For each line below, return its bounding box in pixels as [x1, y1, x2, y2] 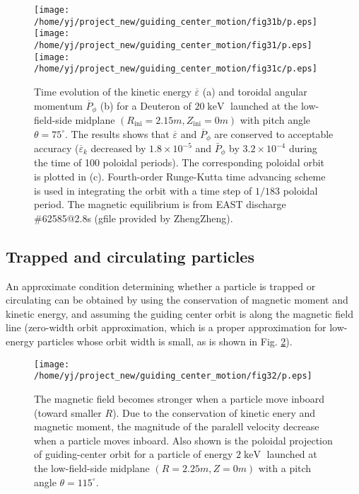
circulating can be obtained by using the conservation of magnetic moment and [6, 292, 348, 307]
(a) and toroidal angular [202, 84, 307, 98]
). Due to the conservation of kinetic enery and [112, 405, 316, 420]
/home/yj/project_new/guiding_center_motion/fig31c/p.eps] [34, 64, 317, 74]
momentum [34, 98, 83, 113]
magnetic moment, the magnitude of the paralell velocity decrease [34, 419, 319, 434]
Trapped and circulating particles [6, 245, 254, 267]
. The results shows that [65, 126, 170, 141]
